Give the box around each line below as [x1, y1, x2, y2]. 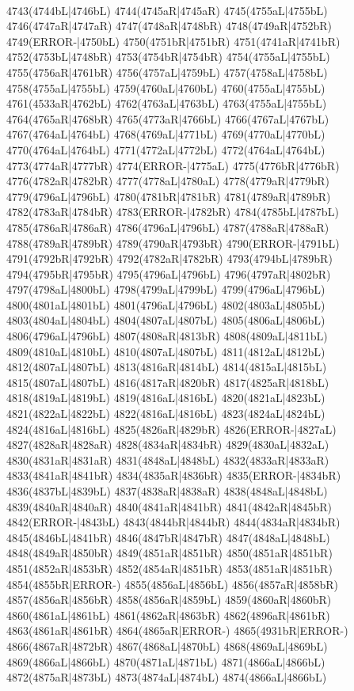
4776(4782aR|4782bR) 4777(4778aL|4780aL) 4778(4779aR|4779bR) [6, 173, 329, 189]
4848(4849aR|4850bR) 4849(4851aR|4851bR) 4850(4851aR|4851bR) [6, 545, 333, 561]
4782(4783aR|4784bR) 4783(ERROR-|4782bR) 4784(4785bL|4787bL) [6, 203, 339, 220]
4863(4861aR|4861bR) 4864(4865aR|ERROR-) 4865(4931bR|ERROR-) [6, 622, 348, 639]
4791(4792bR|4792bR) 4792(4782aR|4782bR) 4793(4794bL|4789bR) [6, 250, 333, 267]
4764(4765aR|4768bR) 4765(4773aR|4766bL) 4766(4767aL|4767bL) [6, 110, 329, 127]
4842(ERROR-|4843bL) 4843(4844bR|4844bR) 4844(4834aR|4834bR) [6, 514, 341, 530]
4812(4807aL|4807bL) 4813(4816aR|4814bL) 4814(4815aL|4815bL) [6, 359, 327, 375]
